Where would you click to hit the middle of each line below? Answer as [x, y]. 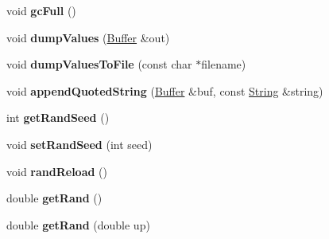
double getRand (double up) [78, 224]
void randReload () [57, 171]
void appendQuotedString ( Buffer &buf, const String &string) [165, 90]
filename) [224, 64]
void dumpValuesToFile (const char [99, 64]
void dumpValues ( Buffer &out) [88, 37]
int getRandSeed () [58, 118]
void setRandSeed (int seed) [79, 144]
